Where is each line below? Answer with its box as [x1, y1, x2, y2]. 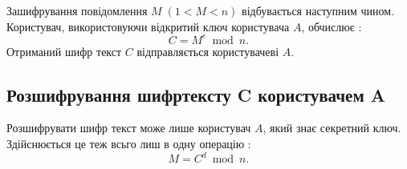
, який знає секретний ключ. [263, 119, 401, 136]
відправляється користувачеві [136, 42, 279, 59]
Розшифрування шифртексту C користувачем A [6, 82, 386, 107]
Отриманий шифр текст [6, 42, 122, 59]
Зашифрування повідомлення [6, 2, 148, 18]
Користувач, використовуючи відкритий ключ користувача [6, 18, 290, 34]
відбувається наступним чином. [242, 2, 395, 18]
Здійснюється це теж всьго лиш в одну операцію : [6, 135, 251, 152]
